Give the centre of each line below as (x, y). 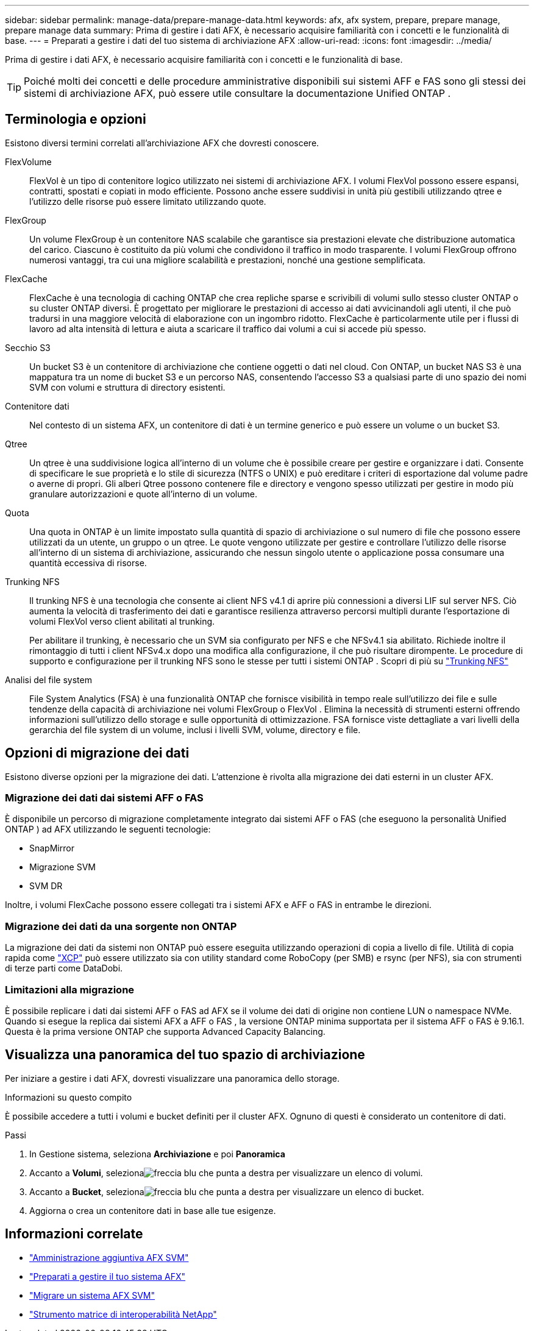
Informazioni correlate (74, 1234)
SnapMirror (52, 848)
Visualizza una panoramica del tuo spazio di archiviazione (185, 1055)
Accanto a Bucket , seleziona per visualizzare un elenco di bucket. (227, 1191)
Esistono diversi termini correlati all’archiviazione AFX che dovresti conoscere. (162, 143)
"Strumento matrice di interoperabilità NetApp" (123, 1314)
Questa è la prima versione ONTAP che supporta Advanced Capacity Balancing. (165, 1031)
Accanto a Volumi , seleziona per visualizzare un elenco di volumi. (226, 1173)
